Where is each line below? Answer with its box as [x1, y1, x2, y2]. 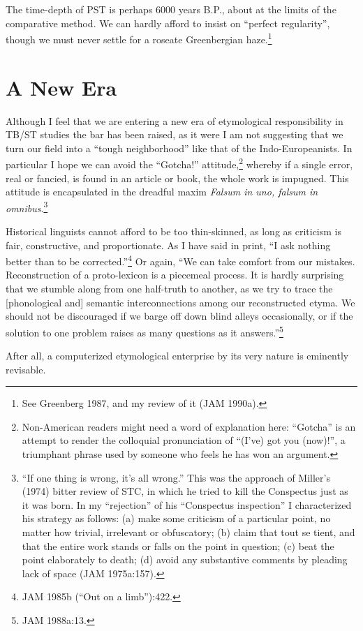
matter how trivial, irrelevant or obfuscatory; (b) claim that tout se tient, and [22, 525, 355, 540]
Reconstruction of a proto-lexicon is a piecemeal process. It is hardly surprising [6, 267, 344, 282]
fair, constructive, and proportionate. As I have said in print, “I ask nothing [6, 237, 331, 252]
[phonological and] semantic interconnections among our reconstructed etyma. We [6, 295, 355, 309]
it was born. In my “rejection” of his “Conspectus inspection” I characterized [22, 497, 352, 512]
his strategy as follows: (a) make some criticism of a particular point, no [22, 511, 331, 526]
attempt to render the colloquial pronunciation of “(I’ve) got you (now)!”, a [22, 433, 346, 447]
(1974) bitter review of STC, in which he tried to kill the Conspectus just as [22, 484, 348, 498]
